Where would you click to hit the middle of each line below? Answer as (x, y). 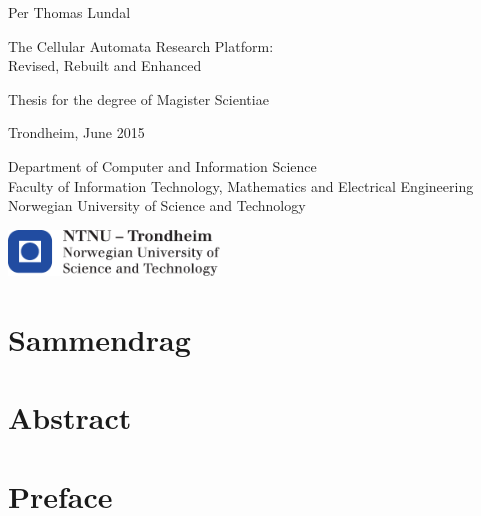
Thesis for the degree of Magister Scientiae (138, 98)
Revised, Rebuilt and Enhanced (105, 65)
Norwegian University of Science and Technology (157, 205)
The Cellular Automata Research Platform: (141, 45)
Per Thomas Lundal (69, 12)
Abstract (70, 417)
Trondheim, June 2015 (76, 132)
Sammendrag (99, 338)
